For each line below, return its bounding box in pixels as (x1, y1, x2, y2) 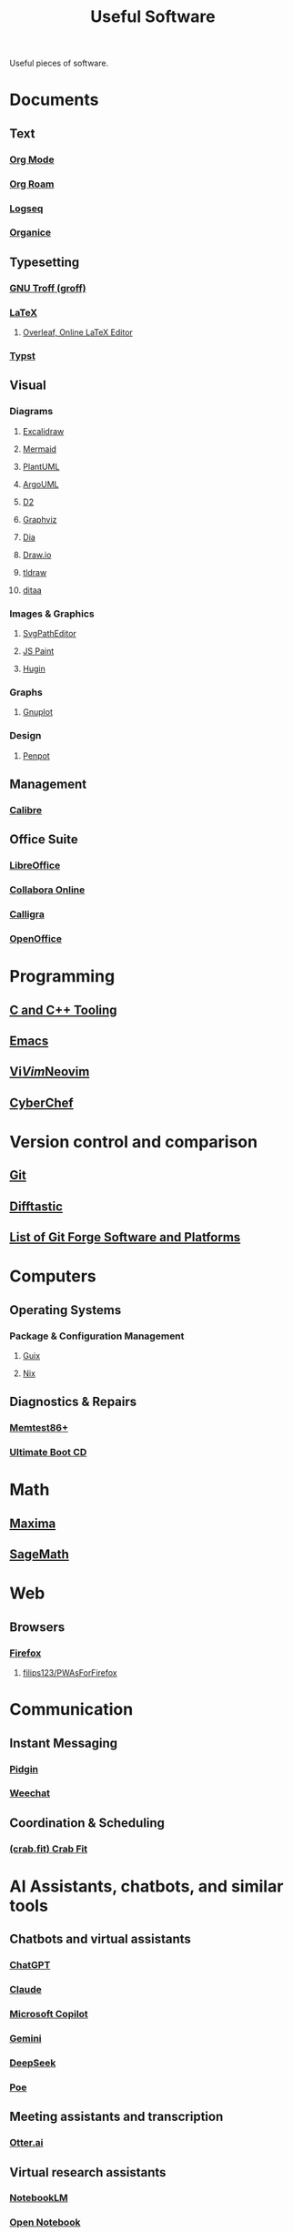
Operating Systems (9, 1302, 122, 1318)
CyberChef (9, 1095, 75, 1110)
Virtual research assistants (9, 2165, 167, 2180)
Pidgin (9, 1762, 39, 1775)
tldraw (22, 566, 47, 577)
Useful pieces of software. (9, 57, 109, 69)
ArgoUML (22, 478, 59, 489)
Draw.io (22, 549, 52, 560)
